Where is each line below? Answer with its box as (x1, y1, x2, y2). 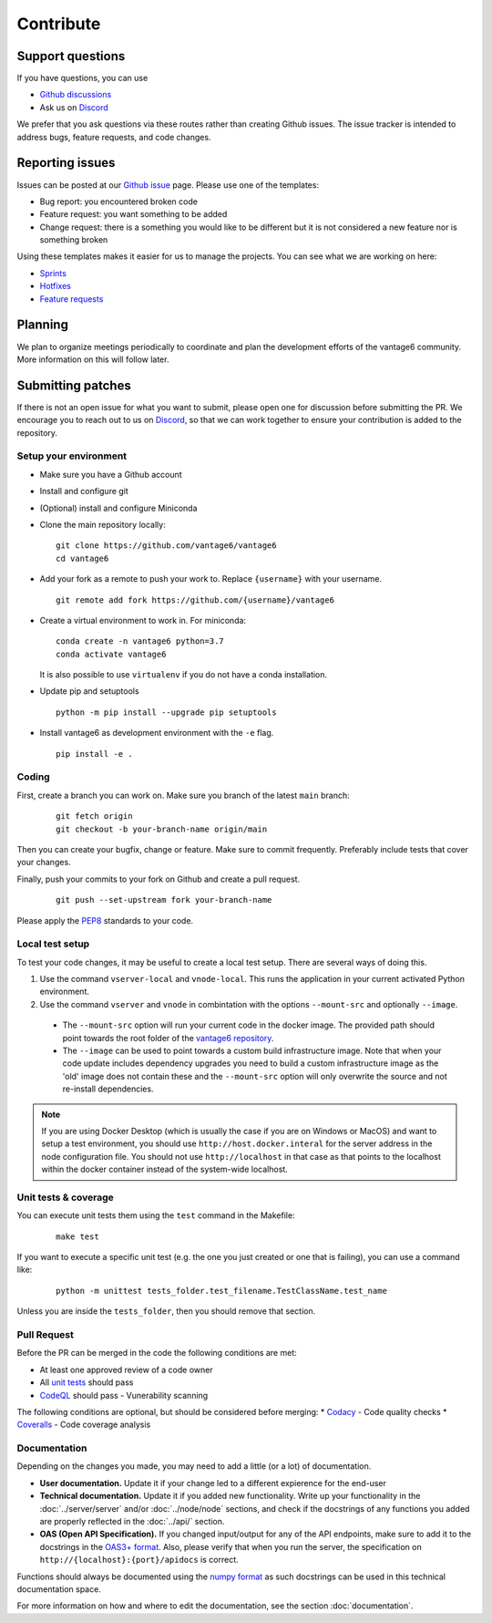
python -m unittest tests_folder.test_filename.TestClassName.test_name (56, 1286, 387, 1296)
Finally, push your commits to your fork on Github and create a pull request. (16, 874, 301, 884)
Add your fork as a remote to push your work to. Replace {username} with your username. (39, 574, 383, 584)
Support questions (16, 48, 126, 64)
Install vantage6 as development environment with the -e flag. (39, 728, 274, 739)
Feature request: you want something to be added (39, 209, 228, 220)
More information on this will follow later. (16, 354, 169, 365)
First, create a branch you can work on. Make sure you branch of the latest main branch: (16, 790, 350, 801)
